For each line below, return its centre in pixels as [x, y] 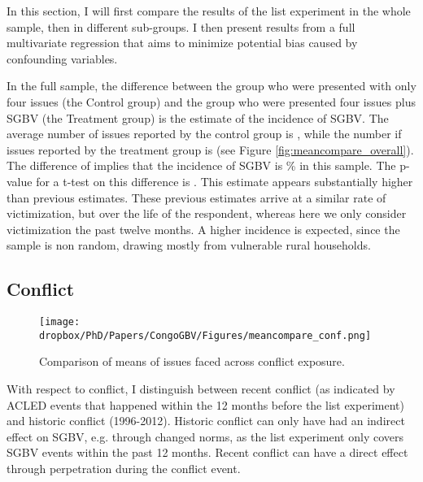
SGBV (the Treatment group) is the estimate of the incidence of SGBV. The [198, 117]
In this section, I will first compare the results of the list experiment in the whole [209, 11]
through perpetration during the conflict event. [124, 468]
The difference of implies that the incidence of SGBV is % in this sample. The [201, 165]
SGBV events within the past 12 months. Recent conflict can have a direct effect [207, 452]
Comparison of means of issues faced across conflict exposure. [192, 361]
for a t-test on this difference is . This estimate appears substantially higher [225, 181]
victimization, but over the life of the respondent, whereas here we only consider [207, 213]
